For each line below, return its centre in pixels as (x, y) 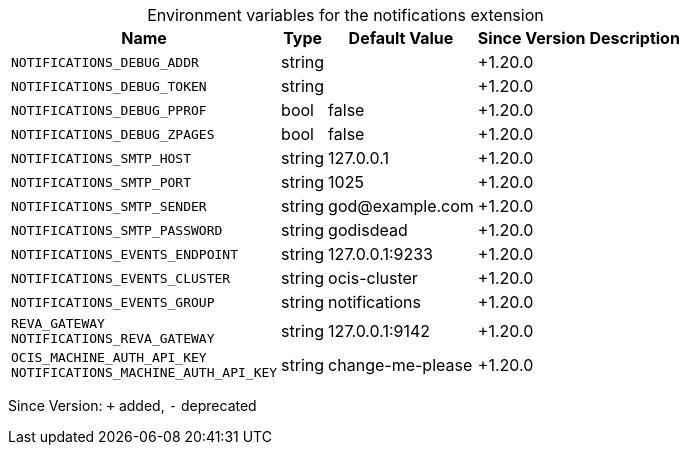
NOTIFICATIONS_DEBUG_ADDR (105, 62)
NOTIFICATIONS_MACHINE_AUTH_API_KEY (144, 372)
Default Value (401, 38)
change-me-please (400, 365)
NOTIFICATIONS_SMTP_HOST (101, 158)
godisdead (368, 230)
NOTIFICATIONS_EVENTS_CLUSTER (121, 278)
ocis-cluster (373, 278)
